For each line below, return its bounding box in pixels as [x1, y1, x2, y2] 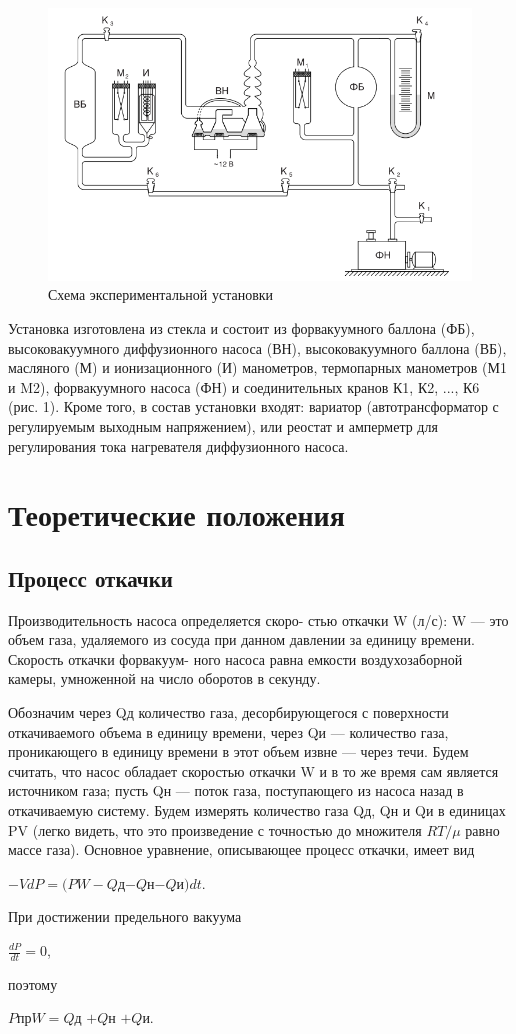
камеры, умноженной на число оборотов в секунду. [8, 668, 321, 689]
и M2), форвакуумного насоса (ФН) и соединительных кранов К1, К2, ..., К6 [8, 376, 480, 397]
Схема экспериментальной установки [48, 284, 274, 305]
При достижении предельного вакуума [8, 906, 242, 927]
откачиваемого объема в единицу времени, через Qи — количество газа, [8, 721, 449, 742]
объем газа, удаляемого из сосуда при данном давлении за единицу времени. [8, 629, 475, 650]
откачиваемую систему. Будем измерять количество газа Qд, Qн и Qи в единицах [8, 800, 506, 821]
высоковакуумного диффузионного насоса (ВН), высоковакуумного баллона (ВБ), [8, 337, 507, 358]
